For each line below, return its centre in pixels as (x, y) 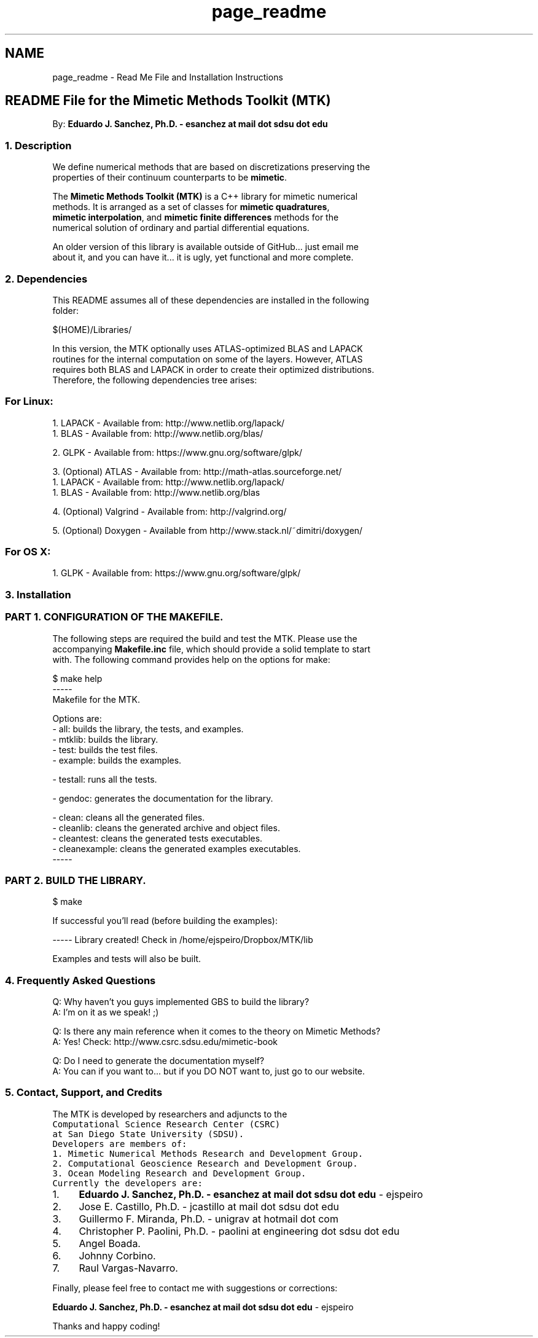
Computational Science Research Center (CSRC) (166, 1124)
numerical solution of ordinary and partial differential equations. (181, 228)
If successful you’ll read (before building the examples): (165, 921)
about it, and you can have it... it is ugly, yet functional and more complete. (203, 257)
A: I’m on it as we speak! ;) (106, 1012)
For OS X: (28, 552)
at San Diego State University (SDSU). (148, 1134)
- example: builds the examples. (117, 760)
